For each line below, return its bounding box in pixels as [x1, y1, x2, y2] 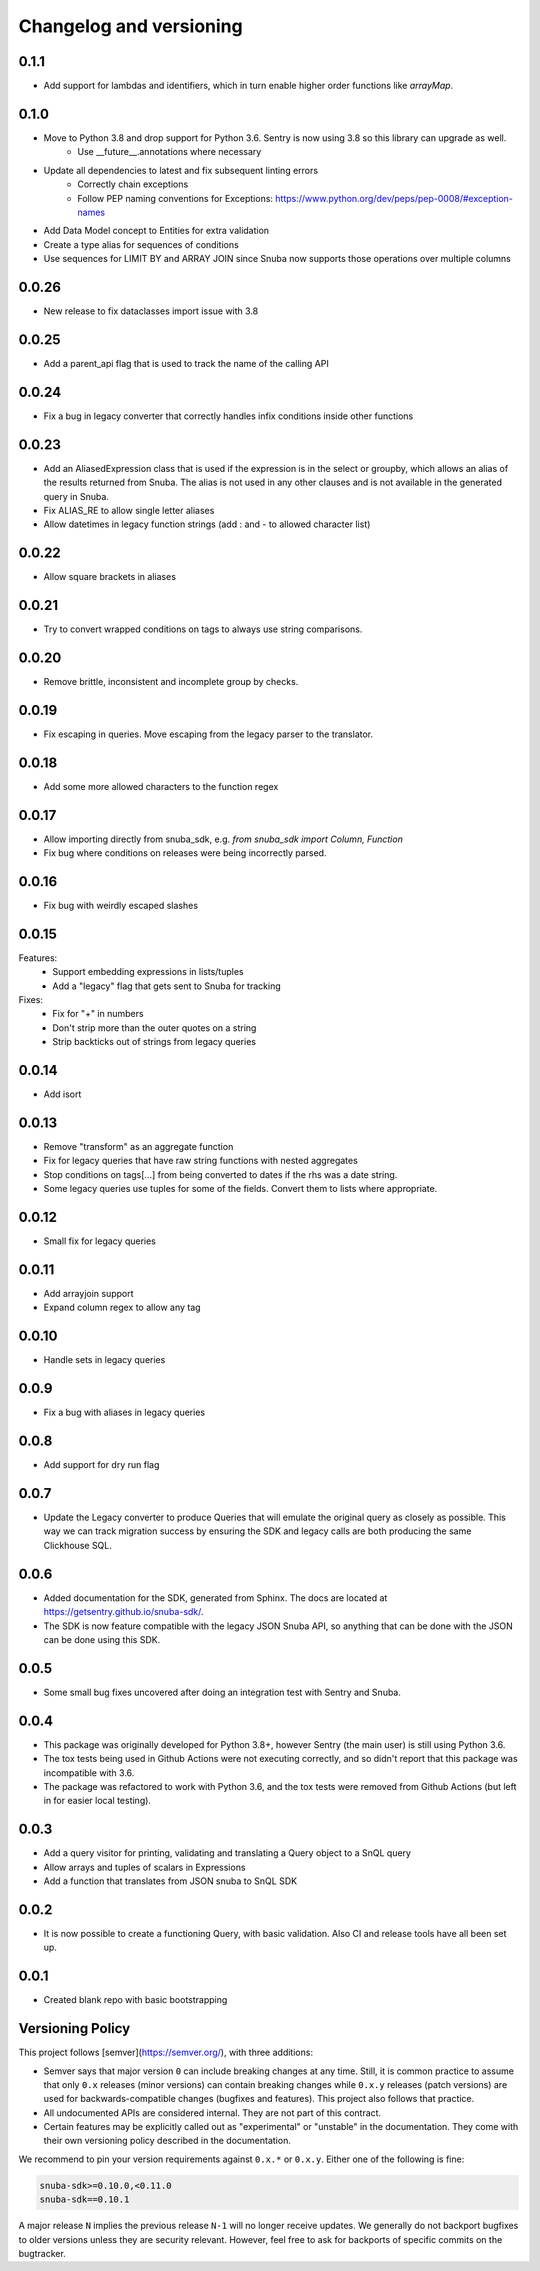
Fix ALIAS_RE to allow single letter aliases [43, 504, 215, 516]
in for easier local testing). [43, 1795, 152, 1807]
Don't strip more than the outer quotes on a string [52, 1021, 257, 1034]
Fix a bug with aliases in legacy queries [43, 1406, 205, 1419]
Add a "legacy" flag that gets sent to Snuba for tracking [52, 980, 281, 992]
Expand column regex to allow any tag [43, 1301, 201, 1314]
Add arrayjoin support [43, 1288, 134, 1300]
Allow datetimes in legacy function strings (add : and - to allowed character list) [43, 518, 371, 530]
